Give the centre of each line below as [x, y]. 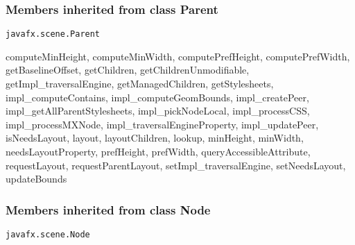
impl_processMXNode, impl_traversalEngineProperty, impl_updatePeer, [162, 124]
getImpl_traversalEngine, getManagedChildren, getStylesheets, [140, 84]
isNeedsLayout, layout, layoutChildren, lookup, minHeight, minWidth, [155, 138]
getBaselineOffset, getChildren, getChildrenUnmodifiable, [128, 70]
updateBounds [36, 179]
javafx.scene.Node [48, 235]
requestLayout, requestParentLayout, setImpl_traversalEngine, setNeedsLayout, [176, 165]
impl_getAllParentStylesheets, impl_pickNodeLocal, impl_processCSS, [158, 111]
